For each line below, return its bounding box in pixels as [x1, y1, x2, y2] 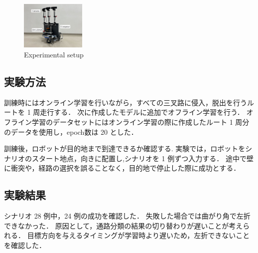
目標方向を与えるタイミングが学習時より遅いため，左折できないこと [27, 230, 250, 241]
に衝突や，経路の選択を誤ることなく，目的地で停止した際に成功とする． [4, 163, 241, 173]
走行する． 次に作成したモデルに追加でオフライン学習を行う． [40, 107, 244, 117]
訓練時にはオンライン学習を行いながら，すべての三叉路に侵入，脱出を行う [4, 97, 248, 107]
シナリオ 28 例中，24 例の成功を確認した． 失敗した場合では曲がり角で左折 [4, 211, 251, 221]
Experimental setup [24, 49, 84, 60]
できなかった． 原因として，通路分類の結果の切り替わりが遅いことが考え [4, 220, 243, 231]
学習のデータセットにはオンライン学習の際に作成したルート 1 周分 [31, 117, 250, 127]
